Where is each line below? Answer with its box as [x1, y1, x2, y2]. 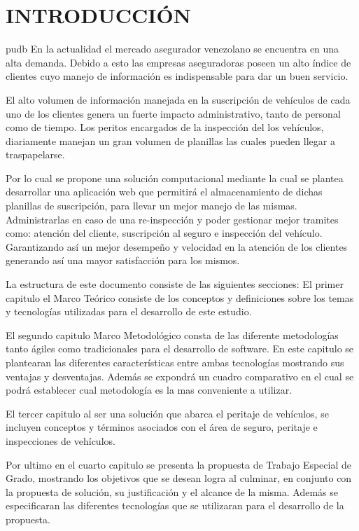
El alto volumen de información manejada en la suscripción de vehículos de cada [6, 92, 351, 106]
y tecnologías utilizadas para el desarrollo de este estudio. [6, 304, 252, 319]
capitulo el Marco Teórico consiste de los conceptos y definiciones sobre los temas [6, 290, 354, 305]
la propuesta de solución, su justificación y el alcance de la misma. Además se [6, 484, 338, 499]
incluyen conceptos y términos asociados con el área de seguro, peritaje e [6, 420, 318, 434]
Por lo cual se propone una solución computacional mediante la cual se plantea [6, 170, 344, 185]
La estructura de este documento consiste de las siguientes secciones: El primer [6, 277, 344, 291]
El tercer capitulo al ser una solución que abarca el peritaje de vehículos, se [6, 406, 329, 420]
